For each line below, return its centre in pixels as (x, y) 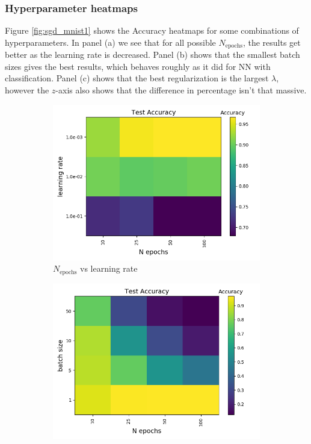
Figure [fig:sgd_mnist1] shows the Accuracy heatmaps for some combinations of (152, 30)
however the (27, 90)
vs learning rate (109, 268)
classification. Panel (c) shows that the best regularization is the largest (137, 78)
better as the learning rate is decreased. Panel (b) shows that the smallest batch (152, 55)
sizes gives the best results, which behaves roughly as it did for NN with (138, 66)
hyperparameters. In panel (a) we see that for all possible (110, 42)
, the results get (272, 42)
